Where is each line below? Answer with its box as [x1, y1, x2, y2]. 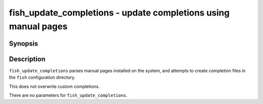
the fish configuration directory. [9, 74, 75, 80]
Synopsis [9, 39, 38, 48]
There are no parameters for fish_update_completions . [9, 92, 128, 98]
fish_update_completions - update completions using [9, 7, 230, 18]
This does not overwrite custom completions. [9, 83, 100, 89]
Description [9, 55, 46, 63]
